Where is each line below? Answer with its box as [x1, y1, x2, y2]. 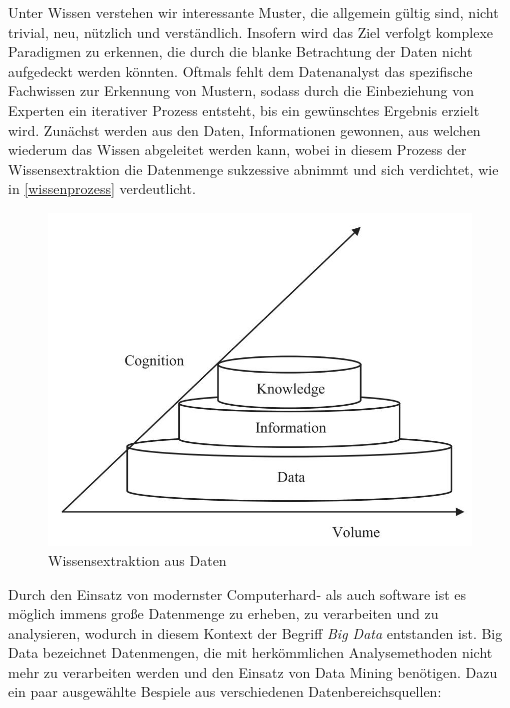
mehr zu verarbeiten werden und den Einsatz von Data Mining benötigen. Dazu [8, 661, 498, 682]
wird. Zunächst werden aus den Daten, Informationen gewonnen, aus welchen [8, 119, 481, 140]
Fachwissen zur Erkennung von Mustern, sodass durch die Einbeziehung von [8, 80, 474, 101]
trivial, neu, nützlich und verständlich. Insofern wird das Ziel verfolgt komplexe [8, 21, 494, 42]
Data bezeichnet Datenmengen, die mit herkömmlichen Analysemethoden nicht [8, 642, 493, 663]
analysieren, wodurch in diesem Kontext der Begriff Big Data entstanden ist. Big [8, 622, 503, 643]
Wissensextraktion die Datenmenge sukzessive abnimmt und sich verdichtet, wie [8, 158, 499, 179]
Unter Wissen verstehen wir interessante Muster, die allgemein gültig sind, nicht [8, 2, 499, 22]
